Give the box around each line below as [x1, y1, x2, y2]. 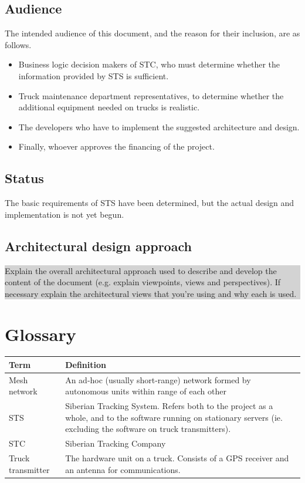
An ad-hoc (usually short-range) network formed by [65, 373, 251, 386]
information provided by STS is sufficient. [18, 69, 169, 82]
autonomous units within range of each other [65, 385, 226, 397]
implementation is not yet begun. [5, 208, 124, 220]
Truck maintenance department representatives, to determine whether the [18, 89, 284, 102]
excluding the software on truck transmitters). [65, 423, 231, 435]
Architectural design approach [5, 237, 192, 255]
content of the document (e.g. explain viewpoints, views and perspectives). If [5, 276, 281, 288]
